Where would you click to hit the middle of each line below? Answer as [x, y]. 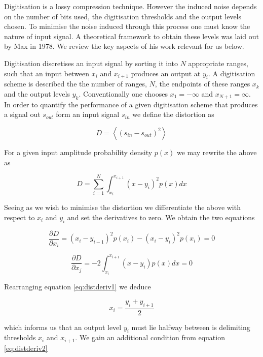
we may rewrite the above [217, 152]
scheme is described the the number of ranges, [76, 84]
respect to [20, 217]
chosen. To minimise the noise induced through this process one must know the [127, 26]
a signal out [22, 114]
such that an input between [47, 73]
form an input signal [88, 114]
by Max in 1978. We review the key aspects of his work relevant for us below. [124, 46]
